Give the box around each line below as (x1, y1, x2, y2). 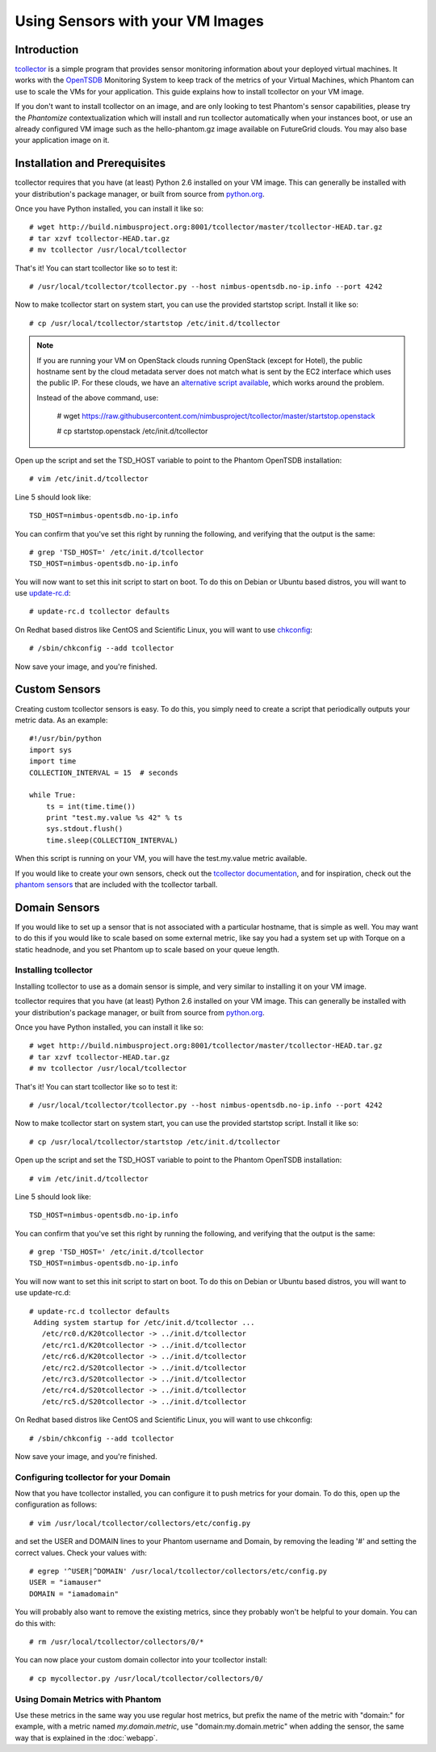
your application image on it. (15, 136, 110, 145)
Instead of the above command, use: (36, 392, 159, 403)
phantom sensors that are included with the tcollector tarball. (15, 880, 218, 889)
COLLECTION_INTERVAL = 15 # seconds (29, 767, 179, 777)
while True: (29, 791, 77, 800)
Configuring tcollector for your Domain (15, 1471, 171, 1482)
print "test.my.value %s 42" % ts (45, 813, 183, 822)
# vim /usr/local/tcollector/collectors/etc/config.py (29, 1518, 251, 1528)
